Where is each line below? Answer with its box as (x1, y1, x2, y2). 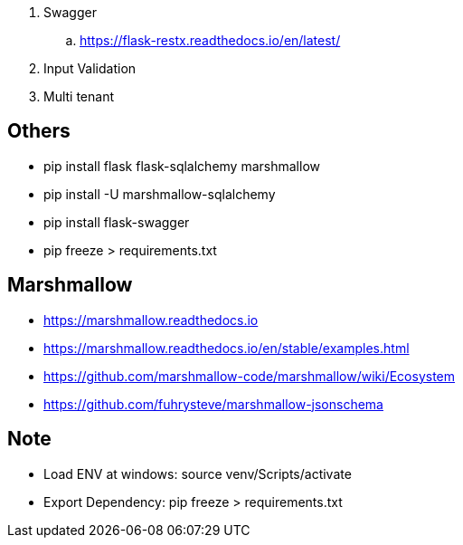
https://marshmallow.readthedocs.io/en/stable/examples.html (43, 339, 410, 356)
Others (7, 120, 71, 143)
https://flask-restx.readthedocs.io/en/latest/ (80, 33, 341, 48)
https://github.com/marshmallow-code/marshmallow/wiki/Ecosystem (43, 368, 456, 384)
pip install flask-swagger (43, 214, 190, 230)
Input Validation (43, 61, 137, 76)
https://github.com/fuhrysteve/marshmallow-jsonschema (43, 396, 383, 412)
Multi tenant (43, 89, 115, 104)
